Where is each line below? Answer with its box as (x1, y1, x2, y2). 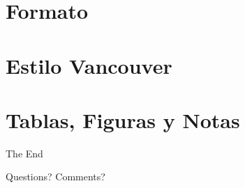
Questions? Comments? (6, 169, 105, 184)
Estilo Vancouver (6, 51, 172, 79)
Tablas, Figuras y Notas (6, 105, 240, 134)
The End (6, 146, 43, 160)
